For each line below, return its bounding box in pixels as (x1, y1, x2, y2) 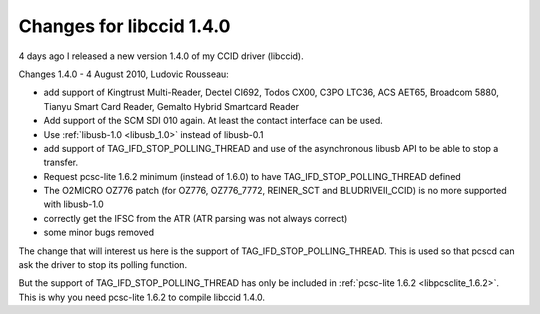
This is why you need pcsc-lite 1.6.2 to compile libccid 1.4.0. (18, 291, 265, 303)
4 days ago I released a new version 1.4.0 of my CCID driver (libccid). (18, 50, 304, 62)
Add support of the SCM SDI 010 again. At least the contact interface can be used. (43, 115, 384, 127)
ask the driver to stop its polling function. (18, 259, 188, 271)
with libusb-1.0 (43, 198, 104, 210)
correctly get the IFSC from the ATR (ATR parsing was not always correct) (43, 212, 348, 224)
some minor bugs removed (43, 226, 155, 239)
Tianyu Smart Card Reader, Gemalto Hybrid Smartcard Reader (43, 100, 300, 112)
